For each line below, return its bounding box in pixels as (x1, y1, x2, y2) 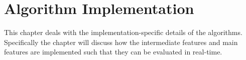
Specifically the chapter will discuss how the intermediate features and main (4, 36, 238, 47)
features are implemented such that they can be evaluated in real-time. (4, 46, 222, 57)
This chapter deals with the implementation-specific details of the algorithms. (4, 27, 242, 37)
